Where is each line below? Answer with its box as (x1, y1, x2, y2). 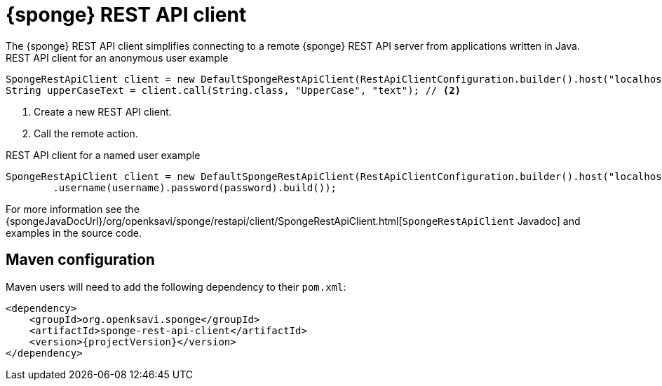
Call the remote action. (34, 127, 138, 139)
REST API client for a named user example (6, 149, 201, 161)
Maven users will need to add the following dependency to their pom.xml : (6, 280, 346, 293)
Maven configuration (6, 251, 155, 269)
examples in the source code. (6, 226, 142, 239)
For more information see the (6, 202, 140, 215)
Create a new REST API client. (34, 105, 172, 118)
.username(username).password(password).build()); (53, 181, 337, 193)
